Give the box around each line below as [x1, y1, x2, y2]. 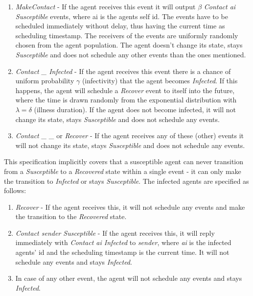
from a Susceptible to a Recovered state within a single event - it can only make [4, 166, 241, 176]
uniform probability [15, 75, 74, 86]
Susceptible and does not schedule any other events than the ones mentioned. [15, 49, 246, 59]
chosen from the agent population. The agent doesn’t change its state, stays [15, 40, 243, 50]
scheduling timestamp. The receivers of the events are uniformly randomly [15, 30, 238, 40]
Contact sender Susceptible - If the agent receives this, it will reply [15, 227, 215, 238]
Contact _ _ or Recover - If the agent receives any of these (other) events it [15, 130, 244, 141]
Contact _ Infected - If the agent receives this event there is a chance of [15, 66, 231, 76]
